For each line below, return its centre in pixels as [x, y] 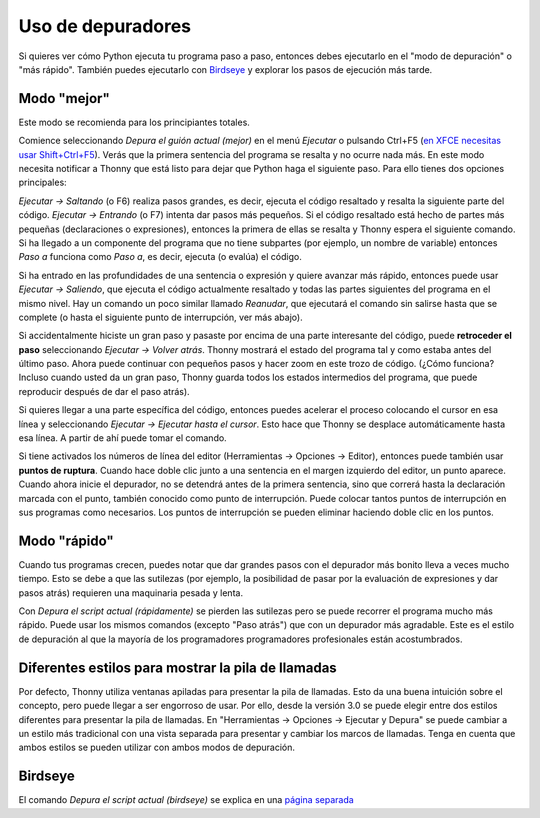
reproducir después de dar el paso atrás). [104, 391]
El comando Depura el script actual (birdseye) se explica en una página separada [186, 800]
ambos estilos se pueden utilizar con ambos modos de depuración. [156, 747]
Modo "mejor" [64, 98]
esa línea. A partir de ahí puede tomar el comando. [122, 438]
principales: [42, 182]
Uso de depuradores [105, 26]
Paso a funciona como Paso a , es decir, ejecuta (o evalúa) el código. [160, 257]
